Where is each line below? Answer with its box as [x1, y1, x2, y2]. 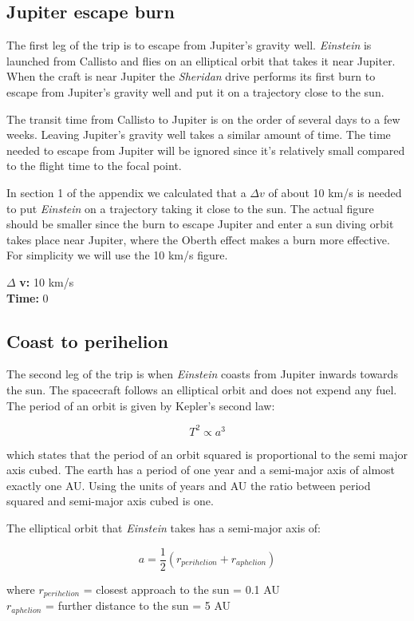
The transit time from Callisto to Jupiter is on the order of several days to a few [6, 110, 400, 127]
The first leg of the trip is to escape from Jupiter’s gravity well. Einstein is [6, 37, 372, 53]
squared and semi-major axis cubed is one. [6, 492, 214, 509]
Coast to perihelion [6, 328, 168, 353]
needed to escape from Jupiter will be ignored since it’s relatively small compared [6, 141, 405, 158]
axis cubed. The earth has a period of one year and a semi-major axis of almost [6, 461, 396, 478]
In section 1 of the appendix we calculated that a [6, 184, 246, 200]
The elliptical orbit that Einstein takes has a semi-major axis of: [6, 519, 321, 536]
